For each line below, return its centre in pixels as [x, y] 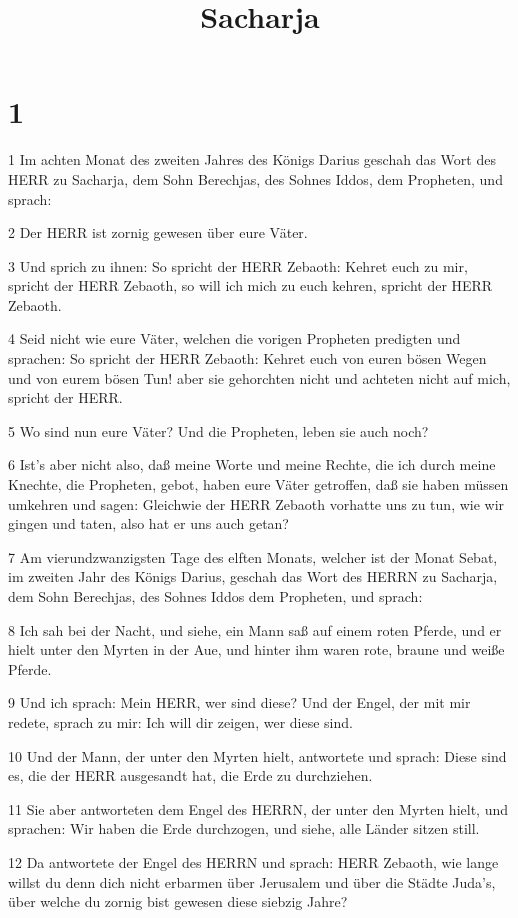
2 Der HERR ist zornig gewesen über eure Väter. [158, 232]
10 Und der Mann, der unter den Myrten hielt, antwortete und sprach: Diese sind [257, 755]
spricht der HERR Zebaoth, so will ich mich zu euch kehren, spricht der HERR [250, 285]
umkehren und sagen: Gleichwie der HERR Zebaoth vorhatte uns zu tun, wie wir [256, 503]
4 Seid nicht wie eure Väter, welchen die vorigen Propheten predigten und [234, 338]
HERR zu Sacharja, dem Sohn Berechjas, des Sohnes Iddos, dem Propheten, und [255, 178]
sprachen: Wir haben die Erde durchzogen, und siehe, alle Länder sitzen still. [244, 828]
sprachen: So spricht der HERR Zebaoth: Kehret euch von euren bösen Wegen [247, 358]
